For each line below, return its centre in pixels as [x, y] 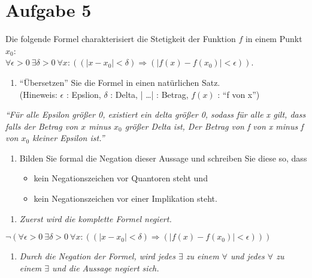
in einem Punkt [274, 39]
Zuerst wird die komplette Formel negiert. [96, 218]
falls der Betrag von [42, 126]
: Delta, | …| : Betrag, [149, 94]
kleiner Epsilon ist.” [69, 138]
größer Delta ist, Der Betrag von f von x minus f [214, 126]
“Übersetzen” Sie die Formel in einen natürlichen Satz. [120, 82]
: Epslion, [84, 94]
